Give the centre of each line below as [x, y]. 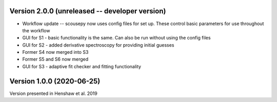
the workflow [36, 30]
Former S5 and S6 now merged [55, 59]
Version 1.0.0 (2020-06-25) [55, 81]
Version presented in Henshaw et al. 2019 [53, 93]
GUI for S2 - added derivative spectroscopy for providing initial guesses [98, 45]
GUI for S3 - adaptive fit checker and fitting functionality [82, 66]
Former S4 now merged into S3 [55, 52]
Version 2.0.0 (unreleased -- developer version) [88, 11]
